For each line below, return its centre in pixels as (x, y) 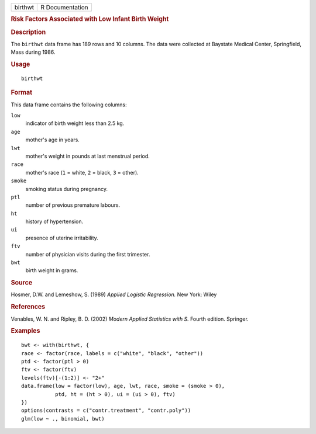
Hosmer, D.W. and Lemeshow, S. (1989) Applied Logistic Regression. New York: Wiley (114, 294)
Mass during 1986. (33, 52)
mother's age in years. (53, 140)
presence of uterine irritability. (62, 238)
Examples (25, 331)
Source (22, 283)
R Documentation (64, 7)
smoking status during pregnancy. (67, 189)
